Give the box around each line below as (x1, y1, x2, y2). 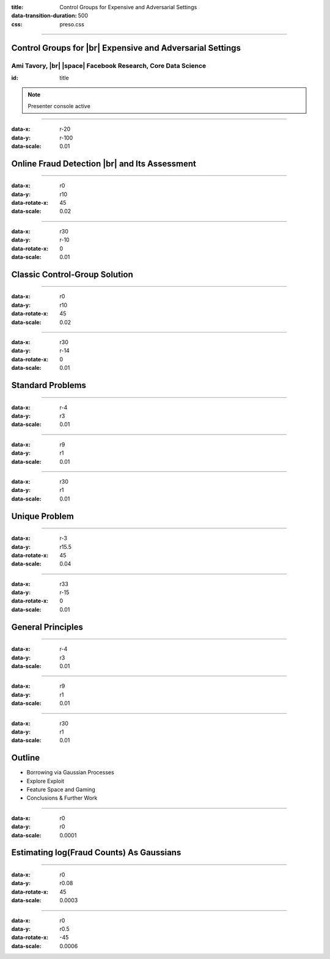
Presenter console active (28, 102, 91, 109)
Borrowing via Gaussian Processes (26, 769, 114, 776)
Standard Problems (11, 380, 87, 391)
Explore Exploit (26, 777, 64, 785)
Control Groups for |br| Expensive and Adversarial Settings (11, 43, 241, 53)
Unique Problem (11, 511, 75, 521)
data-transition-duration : (11, 12, 77, 20)
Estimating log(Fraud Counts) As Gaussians (11, 847, 182, 858)
